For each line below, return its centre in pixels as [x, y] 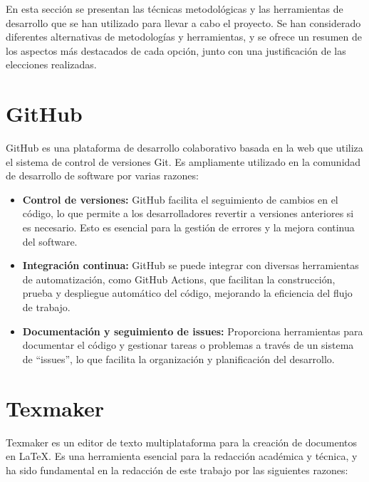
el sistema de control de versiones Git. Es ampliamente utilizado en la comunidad [183, 161]
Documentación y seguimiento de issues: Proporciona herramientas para [193, 331]
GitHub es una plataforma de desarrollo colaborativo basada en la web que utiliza [184, 148]
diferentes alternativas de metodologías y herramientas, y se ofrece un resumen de [184, 37]
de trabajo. [46, 307]
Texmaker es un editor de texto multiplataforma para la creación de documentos [182, 442]
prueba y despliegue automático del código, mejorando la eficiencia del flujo [187, 293]
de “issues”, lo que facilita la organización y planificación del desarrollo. [178, 358]
